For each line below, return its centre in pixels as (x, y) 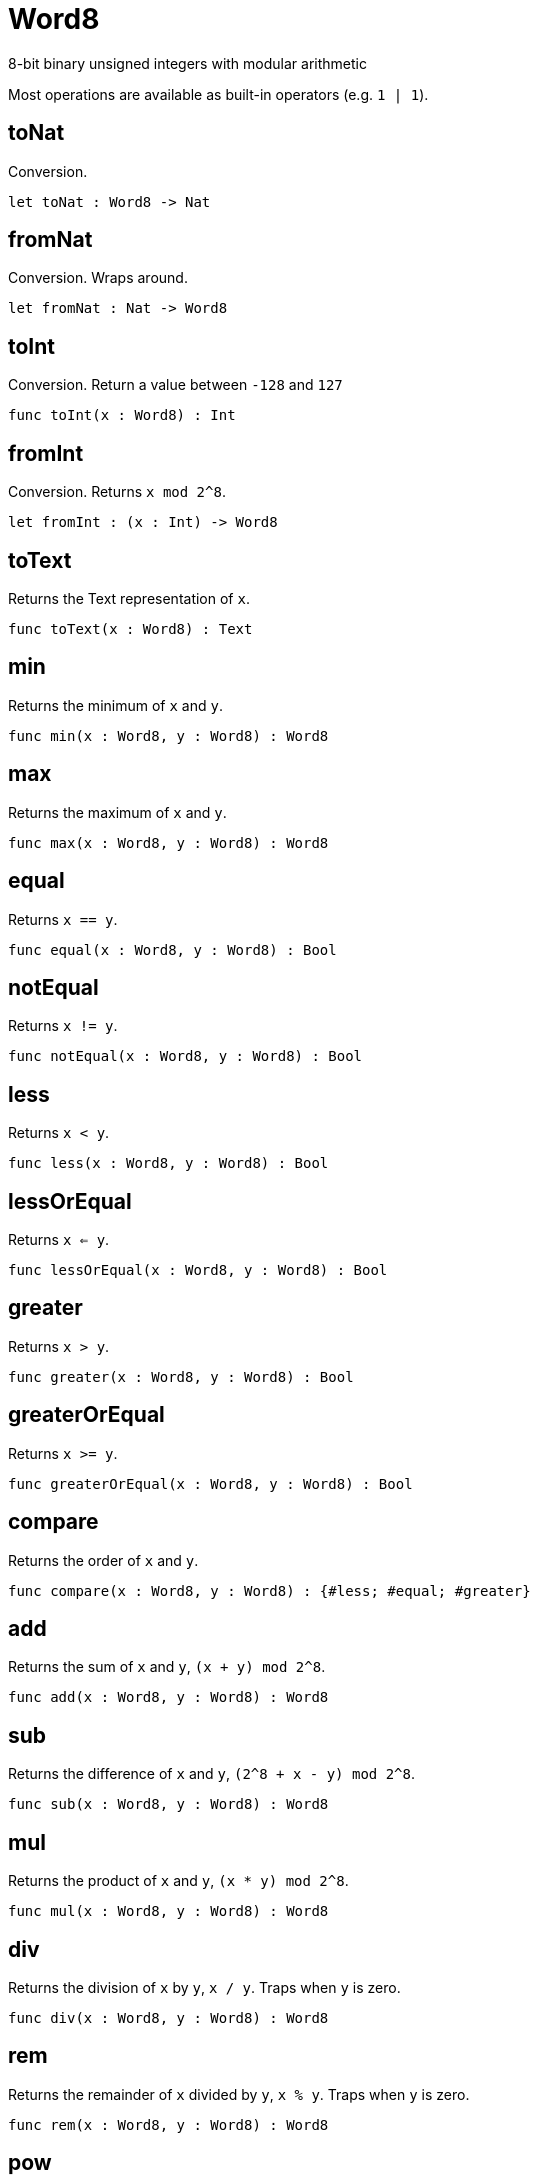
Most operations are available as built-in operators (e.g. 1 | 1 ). (218, 94)
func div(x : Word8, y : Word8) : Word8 (168, 2017)
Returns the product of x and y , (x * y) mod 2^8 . (178, 1881)
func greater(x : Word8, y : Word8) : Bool (181, 1376)
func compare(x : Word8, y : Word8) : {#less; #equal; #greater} (269, 1590)
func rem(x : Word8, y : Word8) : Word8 (168, 2124)
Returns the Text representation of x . (129, 598)
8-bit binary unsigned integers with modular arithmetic (187, 63)
